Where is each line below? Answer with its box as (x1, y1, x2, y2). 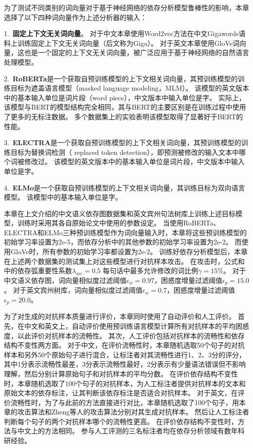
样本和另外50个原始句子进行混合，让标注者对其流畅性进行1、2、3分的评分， (4, 349, 246, 359)
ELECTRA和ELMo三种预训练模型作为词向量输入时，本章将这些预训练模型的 (4, 227, 247, 237)
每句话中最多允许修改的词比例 (103, 265, 199, 276)
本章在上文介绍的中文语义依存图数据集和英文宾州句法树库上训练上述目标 (4, 208, 235, 218)
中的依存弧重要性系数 (4, 265, 72, 276)
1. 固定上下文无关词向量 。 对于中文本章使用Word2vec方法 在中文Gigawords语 (4, 28, 246, 38)
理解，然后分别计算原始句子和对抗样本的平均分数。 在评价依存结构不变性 (4, 368, 238, 378)
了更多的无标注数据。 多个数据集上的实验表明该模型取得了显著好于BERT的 (4, 111, 243, 121)
